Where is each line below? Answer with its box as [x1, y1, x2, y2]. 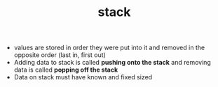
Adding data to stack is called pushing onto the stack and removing [13, 58, 212, 67]
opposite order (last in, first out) [13, 51, 107, 59]
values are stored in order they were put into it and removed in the [13, 43, 205, 52]
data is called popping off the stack [13, 65, 118, 74]
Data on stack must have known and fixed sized [13, 73, 153, 81]
